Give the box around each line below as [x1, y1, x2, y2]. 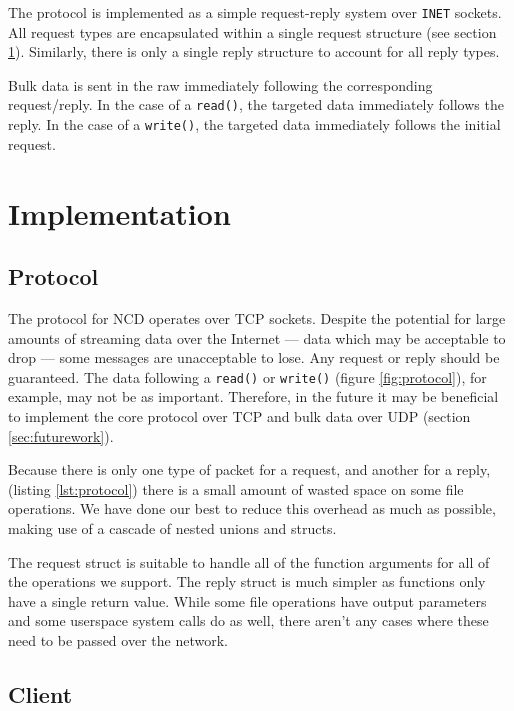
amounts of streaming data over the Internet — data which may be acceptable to [8, 327, 506, 348]
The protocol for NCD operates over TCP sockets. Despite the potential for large [8, 307, 506, 328]
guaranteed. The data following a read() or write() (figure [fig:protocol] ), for [8, 366, 487, 387]
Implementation [8, 192, 231, 233]
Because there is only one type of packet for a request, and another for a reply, [8, 459, 491, 480]
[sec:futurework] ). [8, 425, 114, 446]
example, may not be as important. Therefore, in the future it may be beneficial [8, 386, 499, 407]
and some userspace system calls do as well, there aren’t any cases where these [8, 610, 489, 631]
